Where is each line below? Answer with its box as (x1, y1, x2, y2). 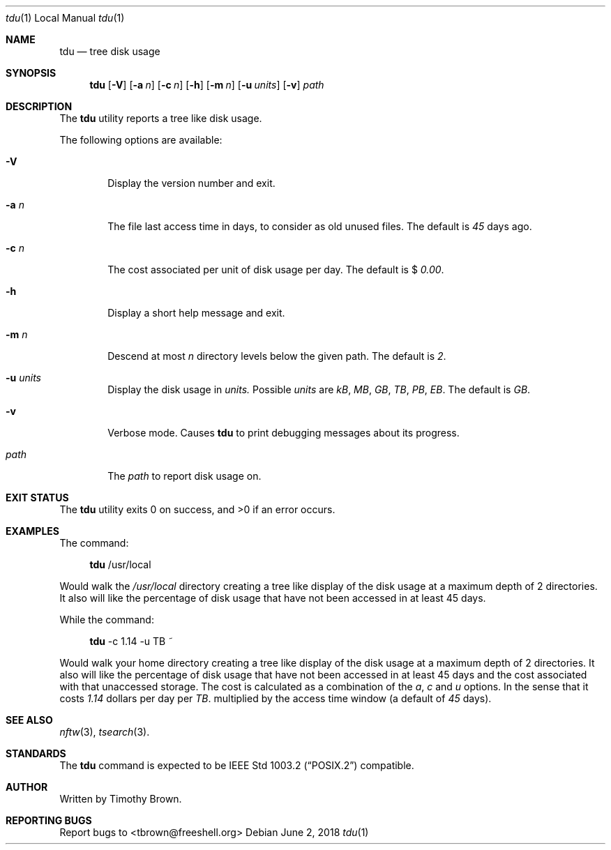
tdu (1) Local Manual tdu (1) (6, 12, 125, 24)
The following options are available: (59, 134, 222, 146)
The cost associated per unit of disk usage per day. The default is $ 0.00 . (107, 264, 444, 275)
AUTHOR (6, 781, 48, 793)
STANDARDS (6, 747, 66, 759)
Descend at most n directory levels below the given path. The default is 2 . (107, 350, 446, 362)
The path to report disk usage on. (107, 470, 262, 482)
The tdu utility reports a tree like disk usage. (59, 112, 262, 124)
